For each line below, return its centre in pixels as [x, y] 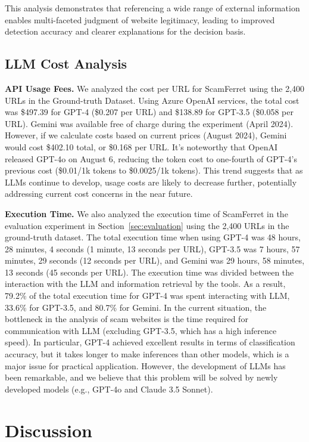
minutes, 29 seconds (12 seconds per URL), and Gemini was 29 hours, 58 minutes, [155, 260]
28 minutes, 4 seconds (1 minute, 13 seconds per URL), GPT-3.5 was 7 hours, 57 [152, 248]
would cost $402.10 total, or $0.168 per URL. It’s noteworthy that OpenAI [141, 146]
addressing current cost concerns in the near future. [99, 194]
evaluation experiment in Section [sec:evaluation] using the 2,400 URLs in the [147, 225]
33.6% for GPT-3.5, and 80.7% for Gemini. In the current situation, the [136, 307]
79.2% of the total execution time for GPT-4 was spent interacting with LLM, [147, 296]
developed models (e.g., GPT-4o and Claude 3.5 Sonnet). [109, 389]
